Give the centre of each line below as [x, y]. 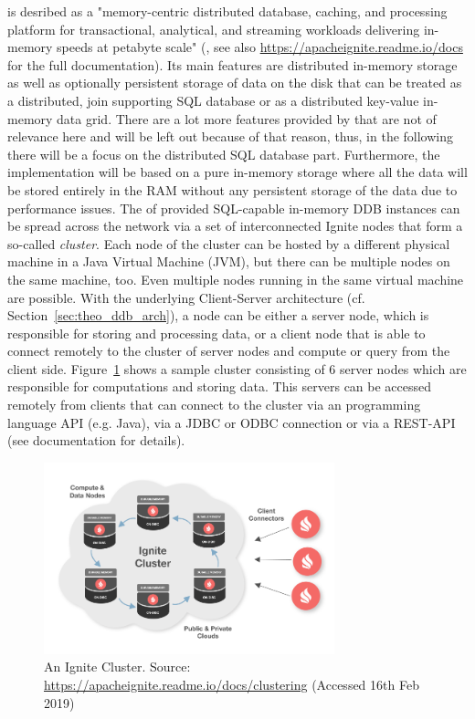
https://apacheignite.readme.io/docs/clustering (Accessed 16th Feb [232, 684]
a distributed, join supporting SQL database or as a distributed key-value [213, 100]
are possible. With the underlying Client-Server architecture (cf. [186, 297]
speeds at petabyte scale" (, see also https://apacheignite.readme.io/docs [260, 47]
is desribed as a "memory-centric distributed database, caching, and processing [227, 11]
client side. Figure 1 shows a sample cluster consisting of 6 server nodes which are [237, 368]
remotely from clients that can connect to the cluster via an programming [214, 405]
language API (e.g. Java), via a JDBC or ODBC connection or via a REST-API [232, 422]
